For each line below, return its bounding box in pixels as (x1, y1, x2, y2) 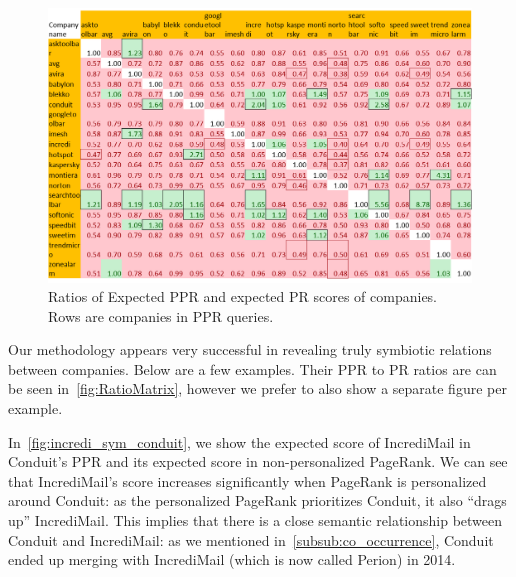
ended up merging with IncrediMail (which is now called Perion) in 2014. (8, 549, 456, 570)
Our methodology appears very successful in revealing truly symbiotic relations (8, 339, 492, 360)
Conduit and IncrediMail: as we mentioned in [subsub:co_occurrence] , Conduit (8, 529, 494, 550)
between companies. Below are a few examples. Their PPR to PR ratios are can (8, 358, 497, 379)
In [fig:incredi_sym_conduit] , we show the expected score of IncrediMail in (8, 431, 471, 452)
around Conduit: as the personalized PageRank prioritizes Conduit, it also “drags (8, 490, 507, 511)
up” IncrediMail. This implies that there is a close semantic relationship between (8, 510, 503, 531)
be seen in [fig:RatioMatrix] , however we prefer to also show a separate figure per (8, 378, 507, 399)
